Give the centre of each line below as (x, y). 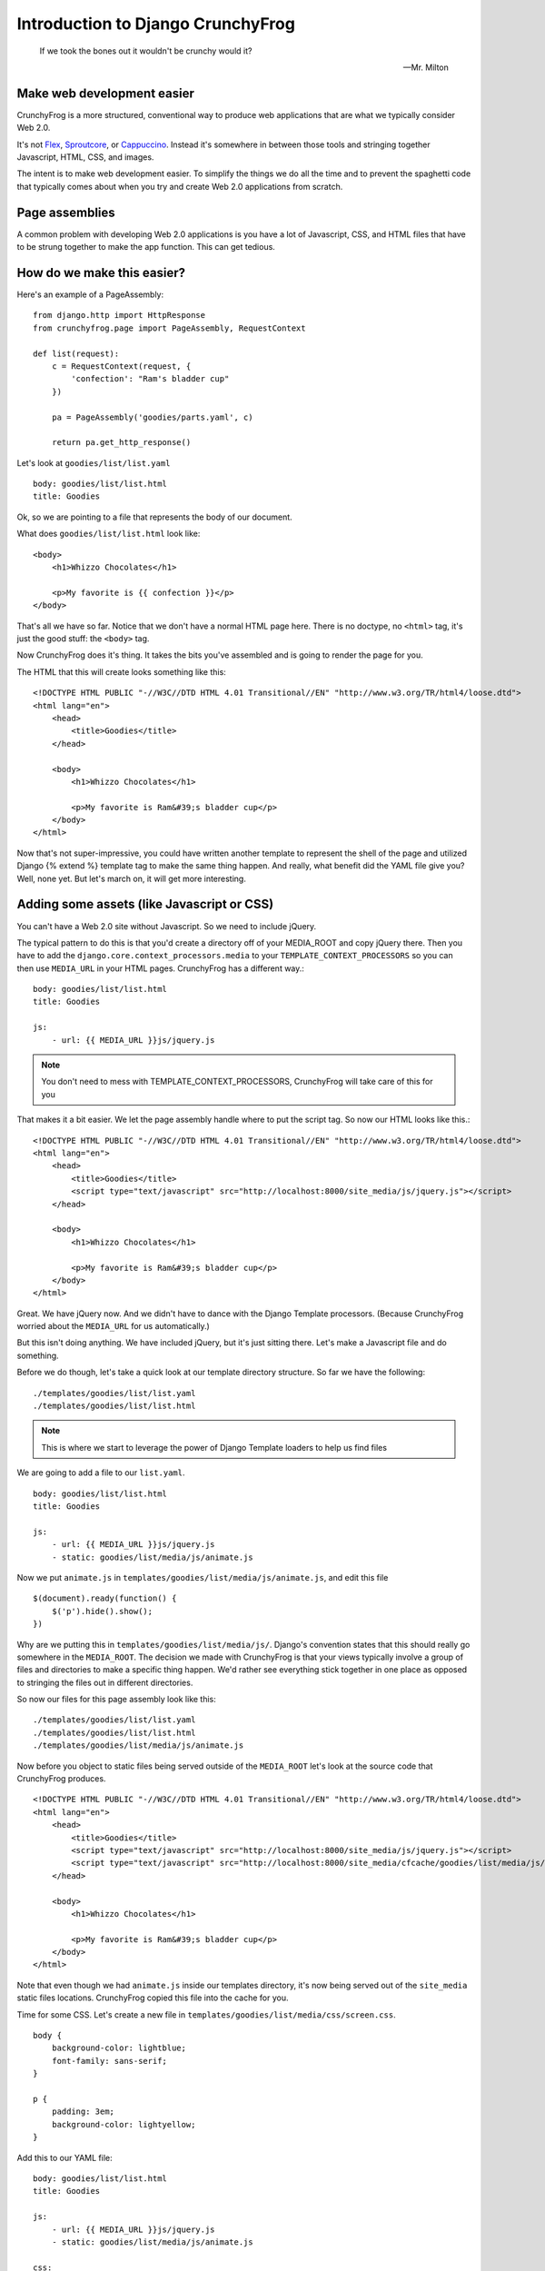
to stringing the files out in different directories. (105, 1682)
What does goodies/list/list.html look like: (109, 534)
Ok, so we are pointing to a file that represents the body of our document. (154, 517)
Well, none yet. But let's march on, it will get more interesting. (132, 878)
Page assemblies (66, 212)
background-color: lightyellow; (124, 2124)
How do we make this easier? (101, 273)
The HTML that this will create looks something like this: (121, 671)
